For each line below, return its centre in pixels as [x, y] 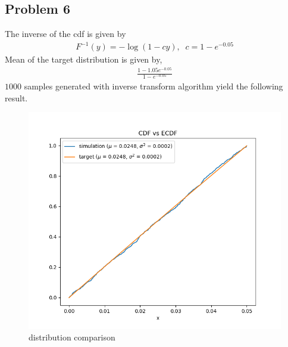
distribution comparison [72, 337]
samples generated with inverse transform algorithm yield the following [154, 86]
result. [16, 97]
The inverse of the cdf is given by [65, 34]
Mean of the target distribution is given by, [84, 59]
